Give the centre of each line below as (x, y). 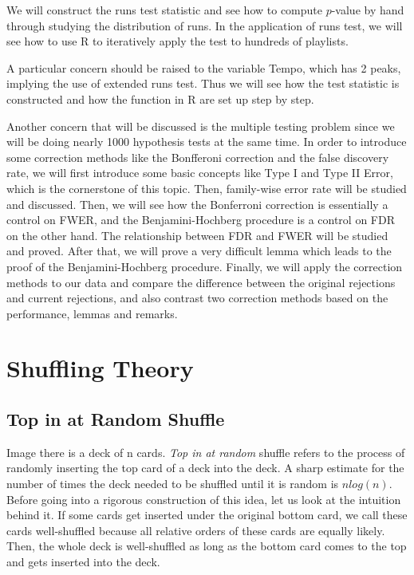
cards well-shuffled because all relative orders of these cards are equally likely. (196, 530)
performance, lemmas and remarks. (92, 313)
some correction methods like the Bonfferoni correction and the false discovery (198, 157)
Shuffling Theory (100, 368)
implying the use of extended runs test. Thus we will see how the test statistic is (203, 83)
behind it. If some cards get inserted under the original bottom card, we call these (207, 515)
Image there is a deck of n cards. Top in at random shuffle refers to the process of (206, 452)
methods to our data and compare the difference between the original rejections (201, 282)
